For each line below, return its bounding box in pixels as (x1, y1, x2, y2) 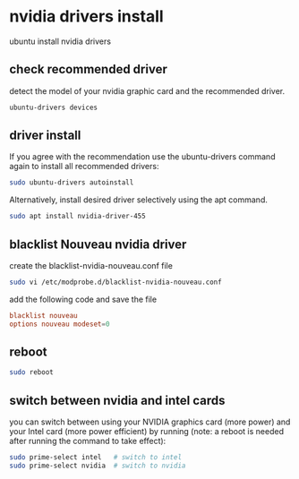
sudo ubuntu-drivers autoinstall (9, 178, 134, 187)
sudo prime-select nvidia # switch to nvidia (9, 461, 186, 470)
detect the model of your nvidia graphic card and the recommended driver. (9, 85, 286, 96)
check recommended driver (9, 62, 167, 77)
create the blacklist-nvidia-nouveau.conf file (9, 261, 173, 270)
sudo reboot (9, 368, 54, 377)
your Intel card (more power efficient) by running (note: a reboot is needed (9, 426, 285, 437)
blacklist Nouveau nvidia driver (9, 236, 187, 252)
